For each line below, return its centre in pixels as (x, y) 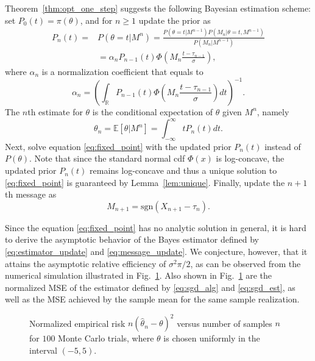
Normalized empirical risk (77, 323)
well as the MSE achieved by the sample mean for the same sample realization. (152, 299)
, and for (96, 20)
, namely (273, 111)
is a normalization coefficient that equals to (122, 71)
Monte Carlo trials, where (106, 338)
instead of (283, 146)
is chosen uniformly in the (212, 338)
